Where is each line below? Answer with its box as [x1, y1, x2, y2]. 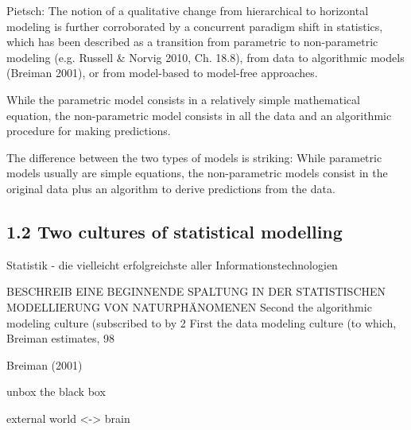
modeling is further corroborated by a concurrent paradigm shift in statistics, [6, 17, 383, 34]
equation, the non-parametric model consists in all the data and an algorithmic [6, 107, 392, 123]
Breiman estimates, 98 [6, 330, 115, 347]
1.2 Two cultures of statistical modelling [6, 219, 343, 243]
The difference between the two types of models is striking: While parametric [6, 149, 382, 165]
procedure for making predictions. [6, 122, 171, 139]
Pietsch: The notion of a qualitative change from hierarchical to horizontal [6, 2, 369, 18]
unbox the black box [6, 383, 106, 400]
